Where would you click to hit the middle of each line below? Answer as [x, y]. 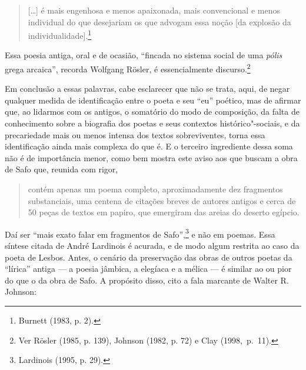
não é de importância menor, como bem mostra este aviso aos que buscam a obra [151, 157]
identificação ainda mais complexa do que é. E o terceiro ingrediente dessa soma [149, 146]
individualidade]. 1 [60, 34]
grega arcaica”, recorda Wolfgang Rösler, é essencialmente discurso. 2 [128, 68]
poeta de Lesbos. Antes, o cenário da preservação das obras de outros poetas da [149, 257]
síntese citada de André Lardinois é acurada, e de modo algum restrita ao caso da [152, 246]
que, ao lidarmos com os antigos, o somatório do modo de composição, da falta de [152, 111]
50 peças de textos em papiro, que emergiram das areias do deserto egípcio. [164, 212]
